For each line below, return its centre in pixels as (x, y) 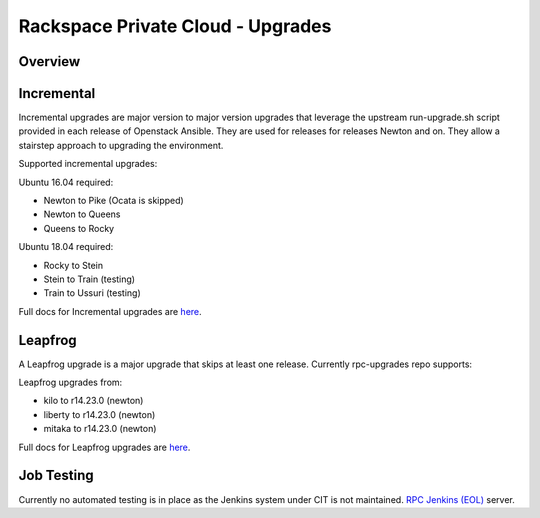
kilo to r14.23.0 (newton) (93, 401)
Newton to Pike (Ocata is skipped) (113, 201)
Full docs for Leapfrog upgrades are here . (104, 447)
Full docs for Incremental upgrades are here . (110, 311)
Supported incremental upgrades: (88, 164)
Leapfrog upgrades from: (70, 382)
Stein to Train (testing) (89, 279)
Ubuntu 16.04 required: (66, 182)
